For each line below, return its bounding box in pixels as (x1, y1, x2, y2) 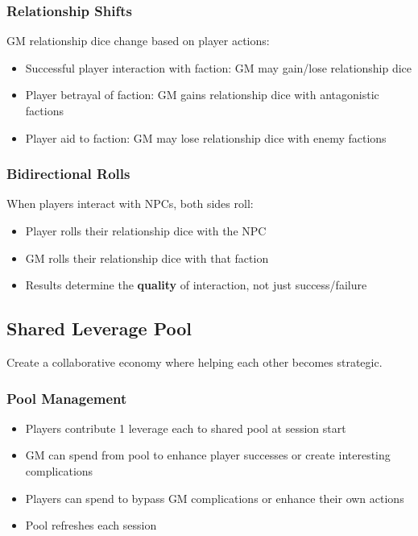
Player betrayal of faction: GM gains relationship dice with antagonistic (25, 86, 379, 103)
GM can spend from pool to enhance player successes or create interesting (25, 447, 391, 463)
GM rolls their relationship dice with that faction (25, 249, 269, 266)
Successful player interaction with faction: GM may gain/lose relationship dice (25, 59, 412, 76)
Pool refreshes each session (25, 517, 157, 534)
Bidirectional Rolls (6, 164, 130, 184)
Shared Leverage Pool (6, 316, 192, 341)
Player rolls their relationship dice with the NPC (25, 222, 267, 239)
